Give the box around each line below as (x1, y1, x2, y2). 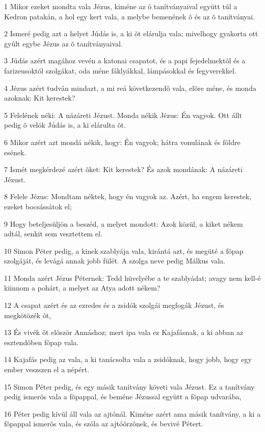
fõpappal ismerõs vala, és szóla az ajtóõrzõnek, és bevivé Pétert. (4, 418, 203, 429)
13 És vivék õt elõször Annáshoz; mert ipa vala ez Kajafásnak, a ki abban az (4, 327, 244, 338)
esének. (4, 147, 26, 157)
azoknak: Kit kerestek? (4, 92, 75, 103)
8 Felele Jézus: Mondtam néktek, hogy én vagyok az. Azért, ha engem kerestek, (4, 191, 252, 202)
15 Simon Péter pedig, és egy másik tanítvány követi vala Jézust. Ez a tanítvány (4, 381, 255, 392)
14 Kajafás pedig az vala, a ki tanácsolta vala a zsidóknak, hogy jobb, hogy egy (4, 354, 252, 365)
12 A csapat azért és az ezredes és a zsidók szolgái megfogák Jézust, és (4, 300, 224, 310)
